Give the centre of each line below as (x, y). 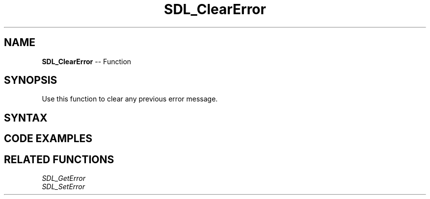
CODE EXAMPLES (48, 139)
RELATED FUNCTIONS (59, 159)
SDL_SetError (64, 187)
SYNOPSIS (31, 80)
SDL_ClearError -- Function (87, 61)
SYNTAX (26, 118)
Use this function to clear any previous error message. (130, 99)
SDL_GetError (64, 178)
